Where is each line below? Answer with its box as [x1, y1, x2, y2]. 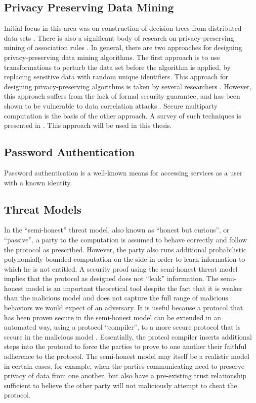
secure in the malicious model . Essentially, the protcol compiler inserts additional [4, 331, 252, 342]
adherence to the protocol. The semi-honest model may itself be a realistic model [4, 351, 250, 361]
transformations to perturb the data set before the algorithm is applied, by [4, 61, 231, 72]
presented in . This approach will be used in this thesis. [4, 120, 172, 130]
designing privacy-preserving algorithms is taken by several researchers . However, [4, 81, 252, 91]
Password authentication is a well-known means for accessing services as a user [4, 167, 243, 177]
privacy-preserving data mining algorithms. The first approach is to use [4, 52, 220, 62]
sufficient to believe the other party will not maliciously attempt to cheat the [4, 380, 237, 390]
